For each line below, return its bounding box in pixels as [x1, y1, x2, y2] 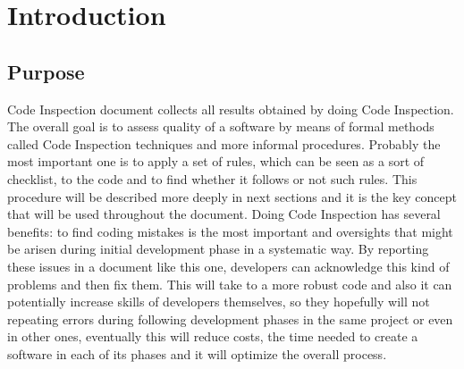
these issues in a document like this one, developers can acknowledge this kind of [7, 256, 450, 275]
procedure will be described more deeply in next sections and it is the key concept [7, 187, 457, 205]
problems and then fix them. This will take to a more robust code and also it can [7, 274, 452, 293]
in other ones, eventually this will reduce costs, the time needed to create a [7, 327, 418, 346]
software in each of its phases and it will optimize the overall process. [7, 344, 387, 363]
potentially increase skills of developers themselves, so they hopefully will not [7, 292, 430, 311]
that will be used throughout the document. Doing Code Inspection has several [7, 205, 441, 223]
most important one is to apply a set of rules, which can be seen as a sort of [7, 152, 425, 171]
